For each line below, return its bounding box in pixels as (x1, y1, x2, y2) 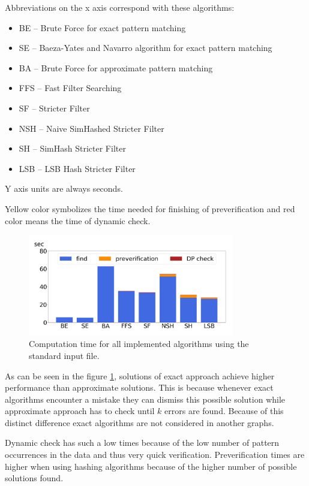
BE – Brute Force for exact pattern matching (19, 21, 186, 34)
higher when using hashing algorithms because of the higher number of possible (5, 460, 297, 472)
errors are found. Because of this (164, 405, 284, 417)
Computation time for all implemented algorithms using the (29, 337, 249, 350)
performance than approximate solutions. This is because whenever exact (5, 381, 274, 394)
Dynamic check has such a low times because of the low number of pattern (5, 436, 280, 449)
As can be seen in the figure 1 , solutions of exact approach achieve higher (5, 369, 275, 382)
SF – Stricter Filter (19, 101, 90, 114)
